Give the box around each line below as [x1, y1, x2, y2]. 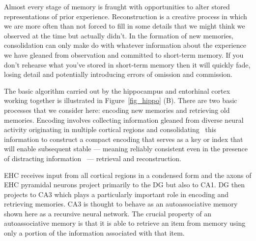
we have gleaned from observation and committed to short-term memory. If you [4, 49, 244, 60]
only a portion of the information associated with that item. [4, 228, 185, 238]
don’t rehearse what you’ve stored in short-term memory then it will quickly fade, [4, 59, 251, 69]
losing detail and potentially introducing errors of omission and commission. [4, 69, 232, 79]
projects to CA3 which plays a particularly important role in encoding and [4, 189, 228, 199]
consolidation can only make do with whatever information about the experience [4, 40, 246, 50]
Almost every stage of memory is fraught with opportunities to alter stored [4, 1, 230, 11]
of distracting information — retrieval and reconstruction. [4, 153, 181, 163]
